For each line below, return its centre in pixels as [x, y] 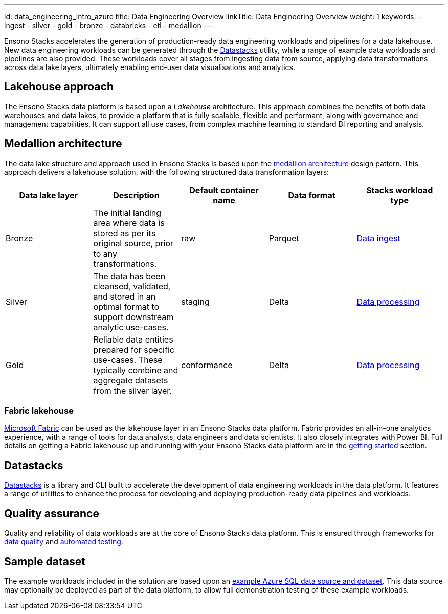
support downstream [133, 317]
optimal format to [126, 306]
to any [105, 253]
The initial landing [127, 212]
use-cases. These [128, 360]
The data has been [129, 276]
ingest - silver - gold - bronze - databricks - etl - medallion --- [109, 25]
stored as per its [125, 233]
